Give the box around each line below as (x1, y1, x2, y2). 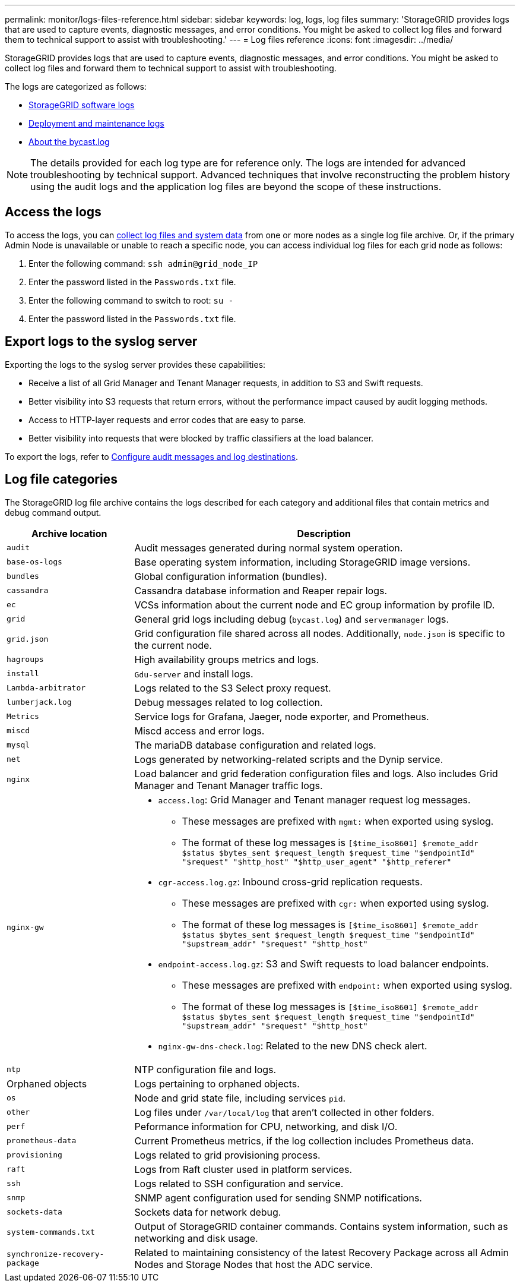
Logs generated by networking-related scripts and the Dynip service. (134, 753, 443, 765)
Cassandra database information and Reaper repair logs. (134, 584, 388, 597)
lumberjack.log (7, 698, 72, 707)
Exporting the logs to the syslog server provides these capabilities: (5, 359, 266, 370)
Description (297, 527, 351, 540)
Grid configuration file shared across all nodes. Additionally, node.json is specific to (134, 627, 505, 639)
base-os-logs (7, 557, 62, 567)
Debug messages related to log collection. (134, 696, 323, 708)
